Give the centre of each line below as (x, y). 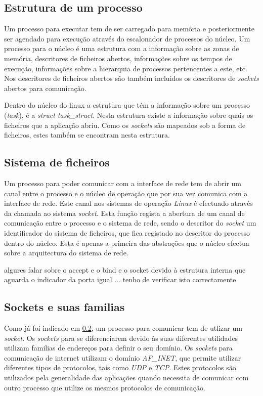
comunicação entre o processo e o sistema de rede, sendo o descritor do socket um (130, 223)
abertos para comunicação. (45, 88)
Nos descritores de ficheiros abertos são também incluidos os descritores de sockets (131, 78)
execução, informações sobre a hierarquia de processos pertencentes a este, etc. (126, 68)
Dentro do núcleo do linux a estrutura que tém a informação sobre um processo (127, 105)
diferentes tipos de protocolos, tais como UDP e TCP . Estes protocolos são (120, 367)
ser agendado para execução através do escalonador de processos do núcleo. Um (127, 38)
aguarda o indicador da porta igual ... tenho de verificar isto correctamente (120, 279)
